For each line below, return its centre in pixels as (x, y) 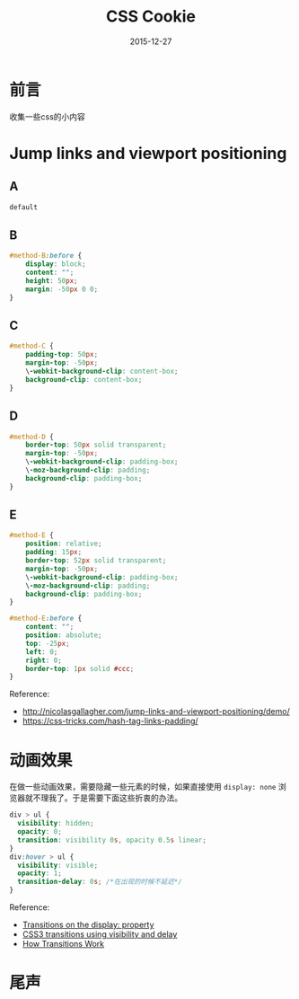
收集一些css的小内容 (47, 116)
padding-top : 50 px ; (62, 355)
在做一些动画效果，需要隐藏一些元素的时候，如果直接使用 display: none (143, 787)
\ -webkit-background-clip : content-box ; (102, 371)
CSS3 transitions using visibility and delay (100, 934)
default (24, 207)
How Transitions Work (63, 944)
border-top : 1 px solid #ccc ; (80, 668)
